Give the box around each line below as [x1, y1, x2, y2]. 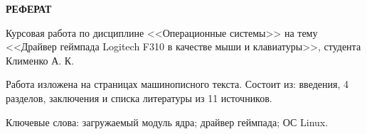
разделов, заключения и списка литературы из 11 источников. [6, 90, 272, 105]
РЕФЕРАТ [6, 1, 52, 16]
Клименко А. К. [6, 52, 75, 67]
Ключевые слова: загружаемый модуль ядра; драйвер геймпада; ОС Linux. [6, 114, 329, 129]
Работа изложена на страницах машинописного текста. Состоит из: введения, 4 [6, 77, 349, 91]
